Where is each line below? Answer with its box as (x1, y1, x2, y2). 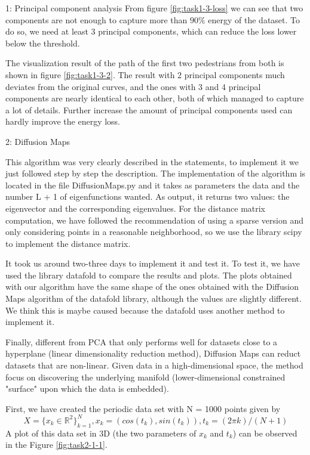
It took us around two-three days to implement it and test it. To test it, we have (5, 257, 300, 270)
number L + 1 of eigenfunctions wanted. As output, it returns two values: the (5, 190, 290, 203)
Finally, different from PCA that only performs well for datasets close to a (5, 335, 278, 348)
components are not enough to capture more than (5, 13, 188, 26)
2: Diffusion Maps (5, 135, 70, 147)
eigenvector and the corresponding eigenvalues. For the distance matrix (5, 202, 266, 214)
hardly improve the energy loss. (5, 115, 120, 128)
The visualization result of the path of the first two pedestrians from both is (5, 57, 284, 69)
